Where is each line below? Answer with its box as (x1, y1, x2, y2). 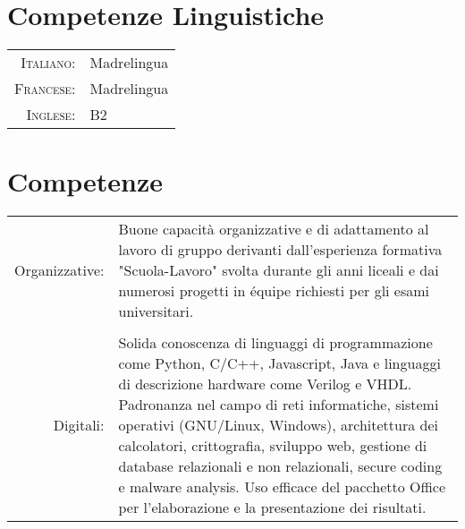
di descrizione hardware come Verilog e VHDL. (118, 373, 412, 395)
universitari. (118, 301, 194, 322)
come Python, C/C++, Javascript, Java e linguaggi (118, 353, 441, 374)
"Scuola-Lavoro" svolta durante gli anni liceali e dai (118, 260, 439, 281)
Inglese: (26, 104, 76, 125)
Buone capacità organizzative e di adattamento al (118, 218, 429, 240)
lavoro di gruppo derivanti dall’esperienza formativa (118, 239, 443, 260)
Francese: (14, 78, 76, 99)
